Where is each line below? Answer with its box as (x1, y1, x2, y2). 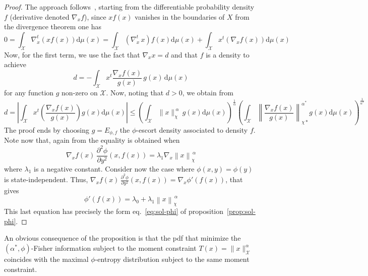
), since (84, 11, 106, 22)
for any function (4, 87, 54, 98)
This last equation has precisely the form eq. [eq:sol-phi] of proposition (4, 206, 224, 216)
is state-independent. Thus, (4, 174, 88, 185)
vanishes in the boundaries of (135, 11, 225, 22)
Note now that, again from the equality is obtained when (4, 135, 180, 145)
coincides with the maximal (4, 254, 89, 264)
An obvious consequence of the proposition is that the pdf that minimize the (4, 233, 241, 243)
